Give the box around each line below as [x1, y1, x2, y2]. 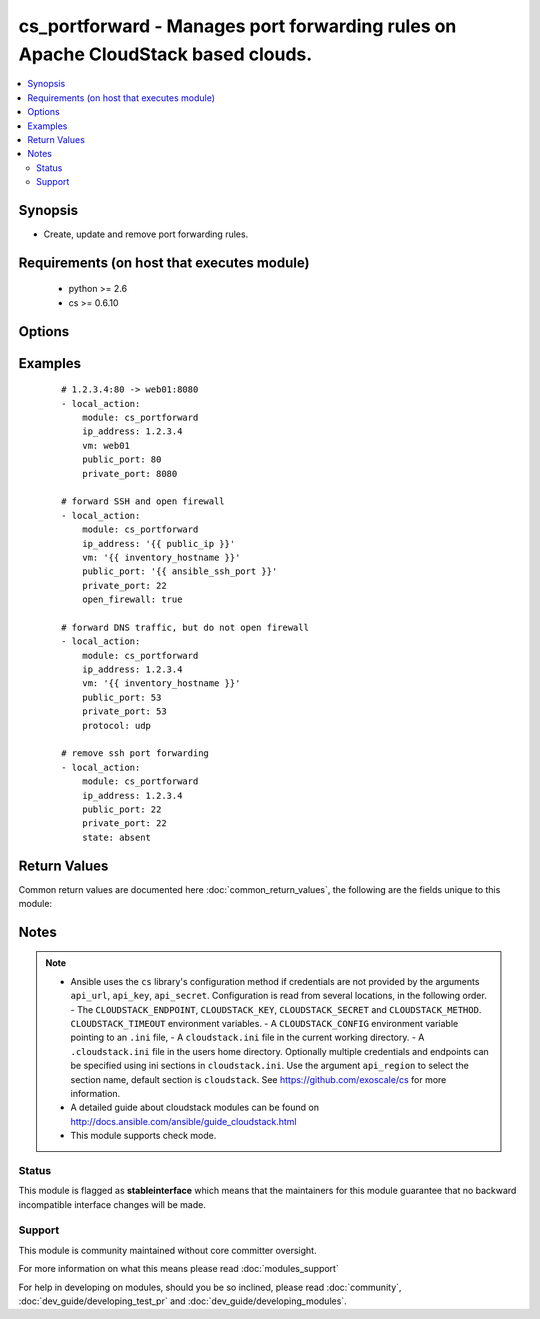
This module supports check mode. [70, 1130, 217, 1142]
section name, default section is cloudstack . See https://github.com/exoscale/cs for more [70, 1073, 447, 1085]
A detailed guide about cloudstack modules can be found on [70, 1101, 320, 1114]
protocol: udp [81, 720, 152, 731]
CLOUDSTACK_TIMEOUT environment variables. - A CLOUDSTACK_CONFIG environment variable [70, 1017, 459, 1029]
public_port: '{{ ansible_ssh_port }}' [81, 566, 278, 577]
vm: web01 [81, 440, 130, 451]
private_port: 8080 [81, 468, 178, 479]
